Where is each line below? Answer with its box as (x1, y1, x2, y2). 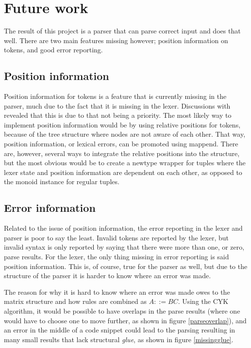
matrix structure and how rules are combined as (4, 296, 147, 306)
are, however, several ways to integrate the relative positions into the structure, (4, 148, 240, 158)
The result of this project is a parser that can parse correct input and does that (4, 26, 241, 36)
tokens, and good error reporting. (4, 45, 103, 55)
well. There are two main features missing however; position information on (4, 35, 228, 45)
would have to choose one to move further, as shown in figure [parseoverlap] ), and (4, 315, 247, 325)
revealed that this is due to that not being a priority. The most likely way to (4, 110, 232, 120)
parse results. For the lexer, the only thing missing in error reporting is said (4, 252, 229, 262)
